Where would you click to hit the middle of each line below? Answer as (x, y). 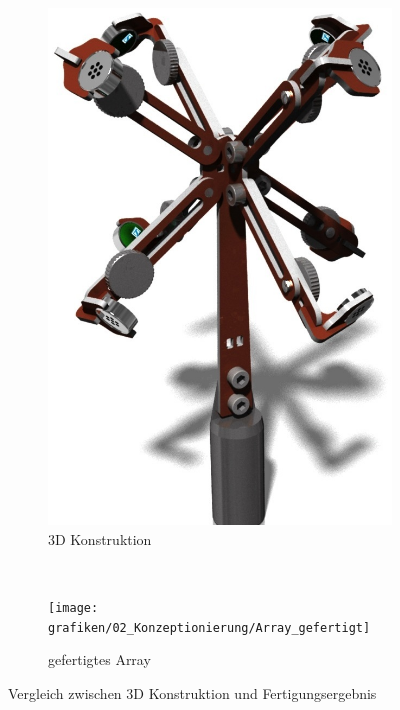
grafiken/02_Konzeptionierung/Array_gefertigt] (209, 627)
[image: (73, 607)
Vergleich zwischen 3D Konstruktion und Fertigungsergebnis (192, 692)
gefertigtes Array (99, 659)
